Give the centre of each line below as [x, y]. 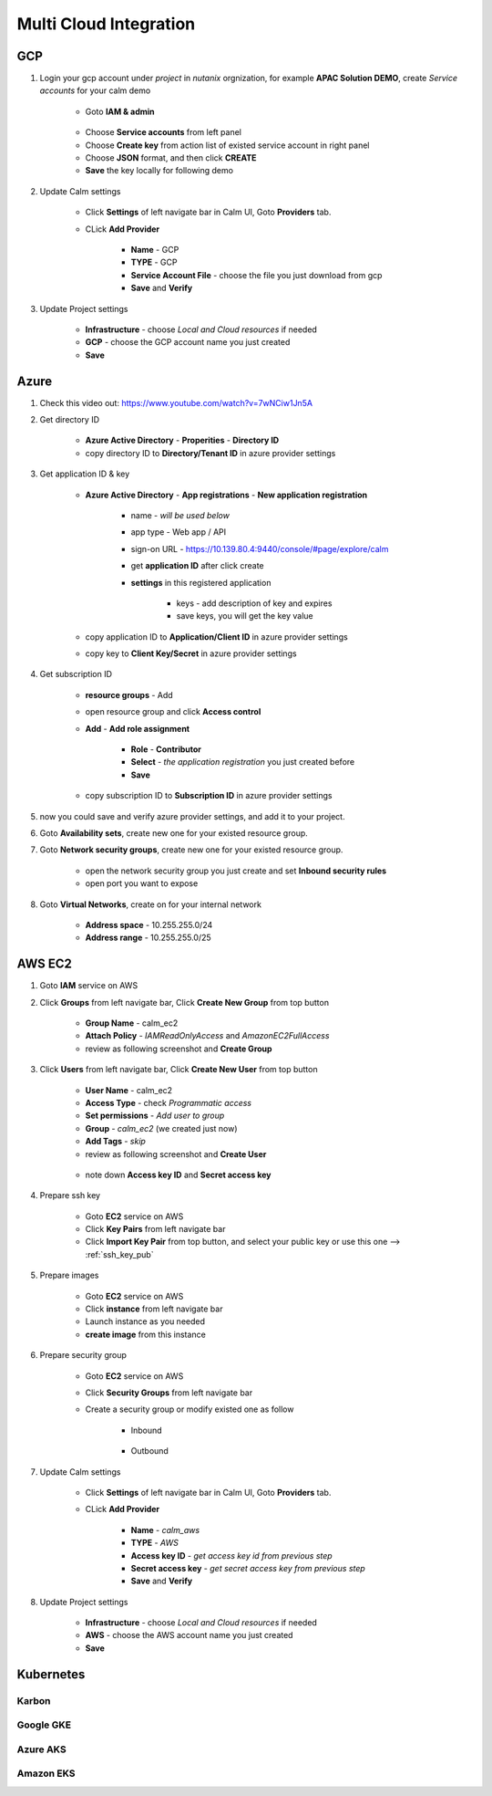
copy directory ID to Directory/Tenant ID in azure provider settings [210, 453]
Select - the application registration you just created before [243, 762]
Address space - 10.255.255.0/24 [149, 924]
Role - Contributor [166, 749]
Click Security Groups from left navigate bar [169, 1393]
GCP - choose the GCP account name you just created [188, 342]
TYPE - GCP [154, 262]
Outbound [149, 1451]
